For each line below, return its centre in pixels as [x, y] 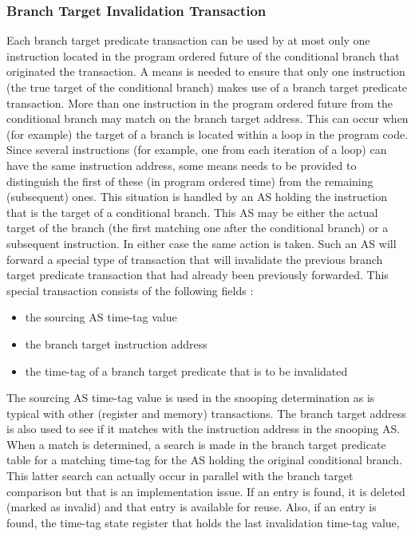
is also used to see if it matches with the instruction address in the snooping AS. [204, 429]
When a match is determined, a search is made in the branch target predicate [196, 444]
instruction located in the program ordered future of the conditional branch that [203, 55]
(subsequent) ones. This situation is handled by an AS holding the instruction [197, 197]
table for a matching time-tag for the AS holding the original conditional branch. [205, 460]
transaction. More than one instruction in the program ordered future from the [200, 102]
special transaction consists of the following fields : [130, 290]
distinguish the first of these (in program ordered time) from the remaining [190, 181]
